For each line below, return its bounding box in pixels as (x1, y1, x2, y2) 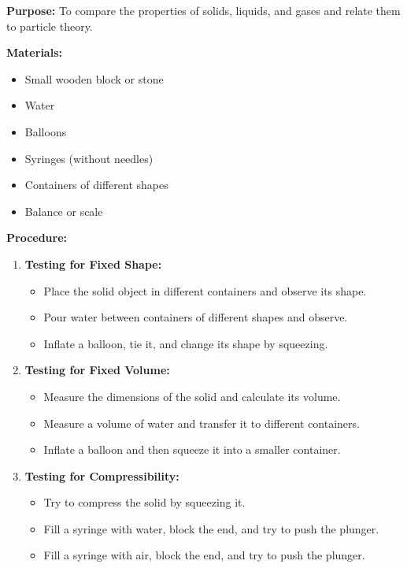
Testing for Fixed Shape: (24, 255, 162, 272)
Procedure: (6, 229, 68, 246)
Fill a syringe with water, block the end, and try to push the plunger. (43, 520, 379, 536)
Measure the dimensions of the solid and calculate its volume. (43, 388, 341, 404)
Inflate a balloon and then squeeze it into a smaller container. (43, 441, 341, 458)
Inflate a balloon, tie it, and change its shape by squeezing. (43, 335, 328, 351)
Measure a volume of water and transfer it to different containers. (43, 414, 360, 431)
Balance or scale (24, 202, 103, 219)
